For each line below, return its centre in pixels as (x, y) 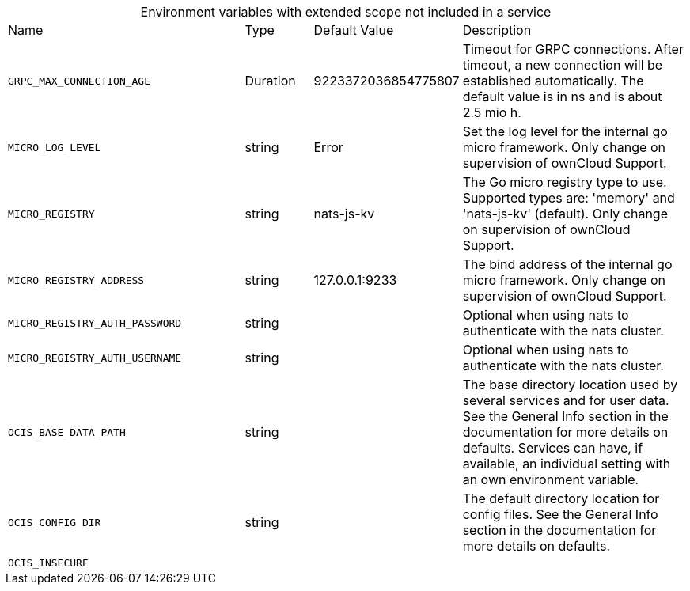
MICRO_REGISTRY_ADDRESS (76, 280)
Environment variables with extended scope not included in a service (346, 12)
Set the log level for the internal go (565, 131)
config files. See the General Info (560, 514)
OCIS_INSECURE (48, 563)
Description (497, 30)
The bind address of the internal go (567, 264)
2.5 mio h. (492, 112)
